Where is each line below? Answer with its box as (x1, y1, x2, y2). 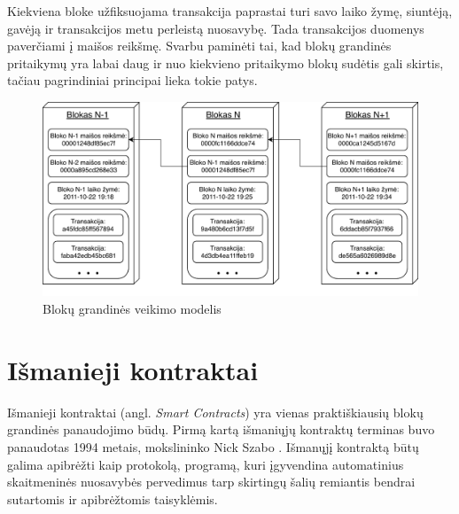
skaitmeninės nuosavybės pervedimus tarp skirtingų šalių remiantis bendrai (7, 472, 416, 491)
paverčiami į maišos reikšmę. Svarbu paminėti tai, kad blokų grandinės (7, 36, 392, 55)
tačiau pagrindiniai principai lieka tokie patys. (7, 71, 258, 90)
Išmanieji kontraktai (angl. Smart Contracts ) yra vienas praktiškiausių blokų (7, 402, 424, 421)
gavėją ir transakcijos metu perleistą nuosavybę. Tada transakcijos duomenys (7, 19, 424, 37)
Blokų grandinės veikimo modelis (43, 300, 222, 318)
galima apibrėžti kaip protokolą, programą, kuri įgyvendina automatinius (7, 455, 404, 473)
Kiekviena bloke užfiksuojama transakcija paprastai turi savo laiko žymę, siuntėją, (7, 2, 453, 19)
